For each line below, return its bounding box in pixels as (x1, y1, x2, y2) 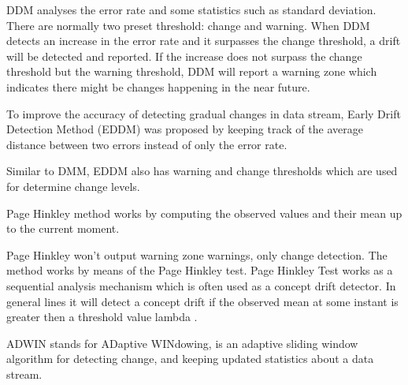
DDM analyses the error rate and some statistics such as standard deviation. (6, 2, 376, 17)
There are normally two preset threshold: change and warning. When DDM (6, 17, 370, 33)
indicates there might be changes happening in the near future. (6, 78, 310, 95)
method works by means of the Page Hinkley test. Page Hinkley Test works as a (6, 262, 393, 278)
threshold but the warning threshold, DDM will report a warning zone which (6, 63, 377, 80)
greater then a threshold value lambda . (6, 308, 198, 325)
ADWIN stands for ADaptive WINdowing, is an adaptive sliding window (6, 335, 358, 351)
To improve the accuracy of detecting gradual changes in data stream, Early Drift (6, 105, 401, 121)
